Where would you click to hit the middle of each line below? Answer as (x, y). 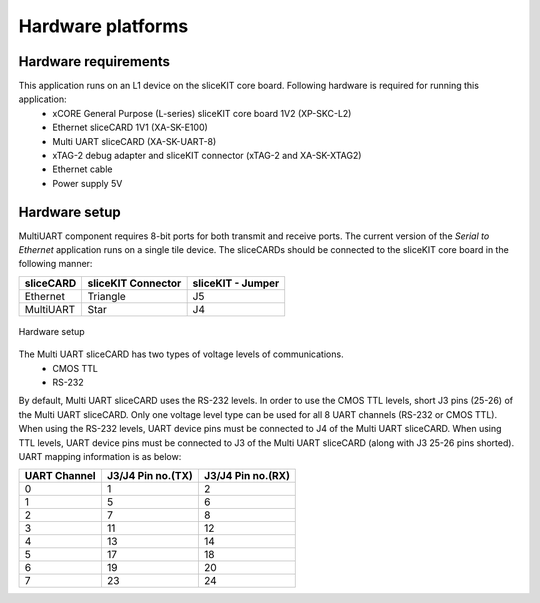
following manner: (55, 264)
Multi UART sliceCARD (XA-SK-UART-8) (134, 141)
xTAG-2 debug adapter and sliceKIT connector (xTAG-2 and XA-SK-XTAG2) (207, 156)
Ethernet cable (82, 169)
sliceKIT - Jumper (236, 283)
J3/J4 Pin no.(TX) (150, 476)
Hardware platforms (103, 26)
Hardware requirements (94, 61)
